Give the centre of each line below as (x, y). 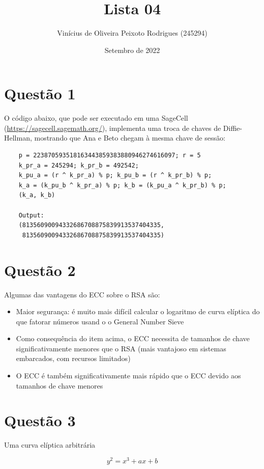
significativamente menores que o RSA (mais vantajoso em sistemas (121, 348)
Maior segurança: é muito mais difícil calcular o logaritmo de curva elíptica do (138, 311)
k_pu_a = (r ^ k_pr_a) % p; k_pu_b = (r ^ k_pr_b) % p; (115, 175)
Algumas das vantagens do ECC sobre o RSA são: (82, 294)
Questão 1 (40, 93)
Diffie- (232, 128)
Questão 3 (40, 420)
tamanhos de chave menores (60, 385)
